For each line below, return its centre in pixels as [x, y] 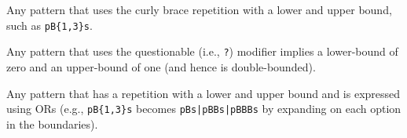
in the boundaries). [52, 123]
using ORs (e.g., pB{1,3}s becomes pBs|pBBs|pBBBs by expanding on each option [204, 109]
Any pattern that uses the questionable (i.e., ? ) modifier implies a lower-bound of [202, 51]
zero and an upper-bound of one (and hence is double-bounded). [161, 66]
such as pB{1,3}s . [49, 25]
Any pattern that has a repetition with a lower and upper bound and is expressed [203, 93]
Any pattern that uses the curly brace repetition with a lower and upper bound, [199, 9]
